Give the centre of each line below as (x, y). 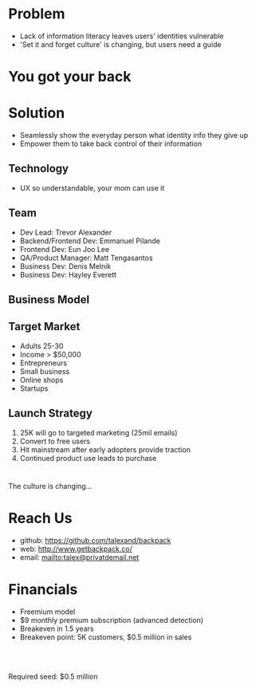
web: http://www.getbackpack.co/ (76, 549)
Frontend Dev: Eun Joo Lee (65, 249)
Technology (39, 169)
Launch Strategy (51, 413)
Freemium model (47, 612)
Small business (45, 371)
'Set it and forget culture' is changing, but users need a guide (120, 44)
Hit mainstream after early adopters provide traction (105, 449)
